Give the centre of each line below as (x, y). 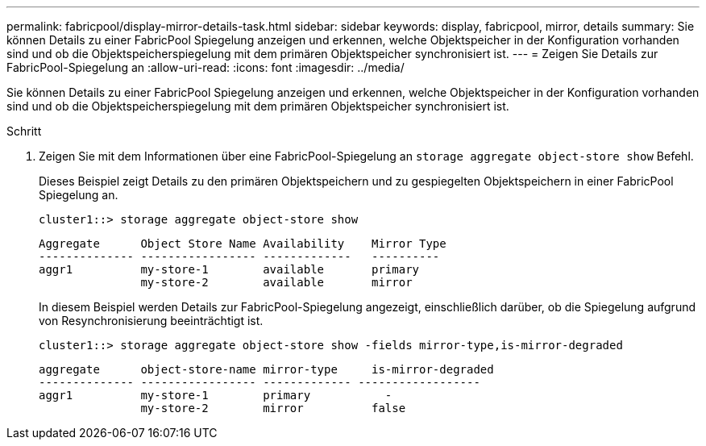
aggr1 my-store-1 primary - (216, 395)
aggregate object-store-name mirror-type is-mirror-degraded (266, 369)
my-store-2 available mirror (276, 282)
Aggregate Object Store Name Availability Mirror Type (243, 244)
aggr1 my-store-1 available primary (229, 269)
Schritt (24, 131)
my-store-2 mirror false (273, 408)
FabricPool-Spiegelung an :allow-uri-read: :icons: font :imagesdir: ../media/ (206, 67)
